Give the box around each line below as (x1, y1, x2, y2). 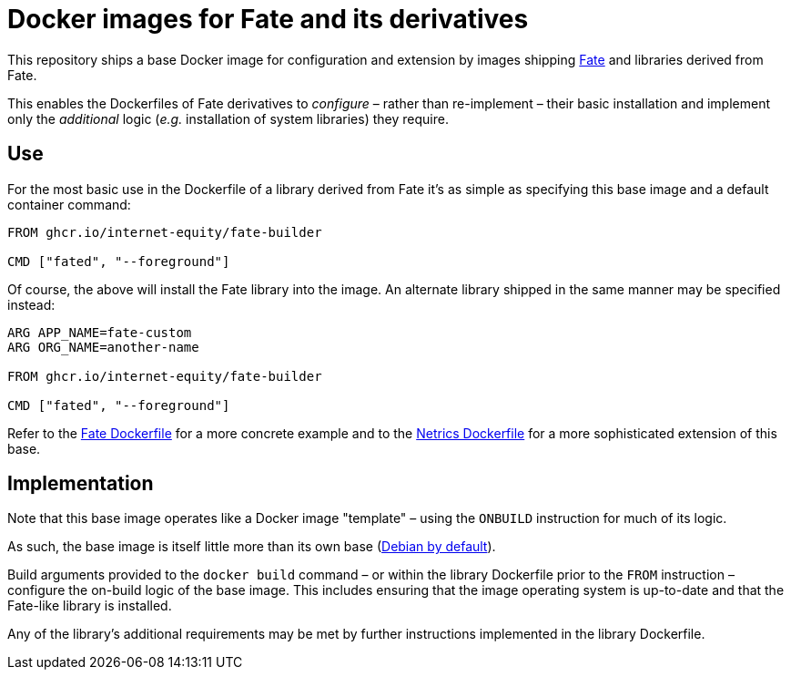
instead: (7, 296, 56, 313)
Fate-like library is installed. (7, 598, 172, 614)
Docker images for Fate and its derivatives (7, 4, 529, 35)
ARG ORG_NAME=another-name (7, 339, 199, 354)
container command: (7, 196, 131, 212)
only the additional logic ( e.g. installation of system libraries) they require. (7, 110, 449, 127)
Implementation (7, 472, 154, 496)
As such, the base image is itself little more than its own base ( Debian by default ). (7, 539, 496, 555)
